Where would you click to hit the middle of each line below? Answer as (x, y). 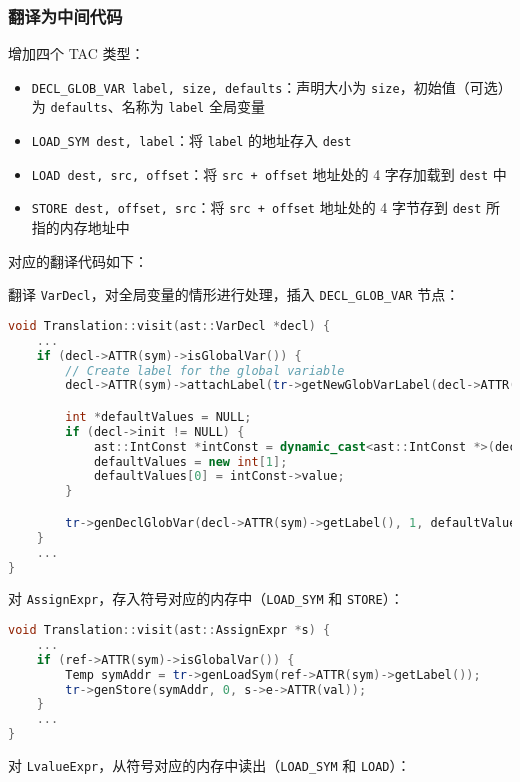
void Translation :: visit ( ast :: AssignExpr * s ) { (169, 630)
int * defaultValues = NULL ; (158, 416)
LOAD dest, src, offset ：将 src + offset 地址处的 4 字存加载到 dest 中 (269, 173)
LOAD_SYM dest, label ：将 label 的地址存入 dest (191, 140)
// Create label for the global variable (205, 370)
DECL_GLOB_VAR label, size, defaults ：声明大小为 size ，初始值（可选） (271, 86)
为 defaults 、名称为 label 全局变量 (148, 106)
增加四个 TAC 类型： (76, 53)
